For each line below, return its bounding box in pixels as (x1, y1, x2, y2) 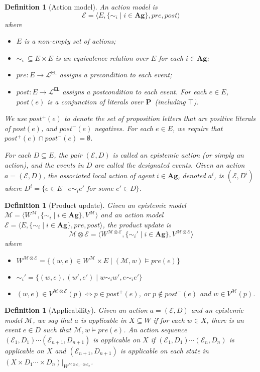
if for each (153, 314, 185, 325)
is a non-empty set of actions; (24, 36, 116, 46)
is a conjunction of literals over (47, 96, 144, 106)
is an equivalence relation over (55, 52, 149, 63)
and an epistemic (191, 305, 243, 315)
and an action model (100, 209, 164, 220)
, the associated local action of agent (43, 170, 155, 181)
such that (43, 324, 71, 335)
